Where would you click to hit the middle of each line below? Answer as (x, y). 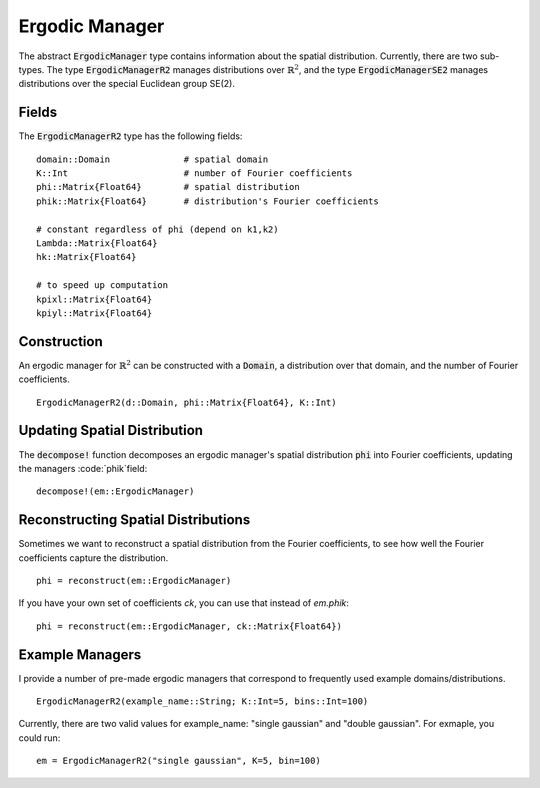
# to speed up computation (102, 285)
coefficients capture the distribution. (93, 557)
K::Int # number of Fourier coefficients (194, 173)
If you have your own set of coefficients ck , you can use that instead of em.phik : (184, 603)
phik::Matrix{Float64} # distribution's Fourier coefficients (207, 201)
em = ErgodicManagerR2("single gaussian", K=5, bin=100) (179, 761)
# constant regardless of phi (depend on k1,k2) (157, 229)
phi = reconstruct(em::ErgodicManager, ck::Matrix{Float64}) (189, 626)
